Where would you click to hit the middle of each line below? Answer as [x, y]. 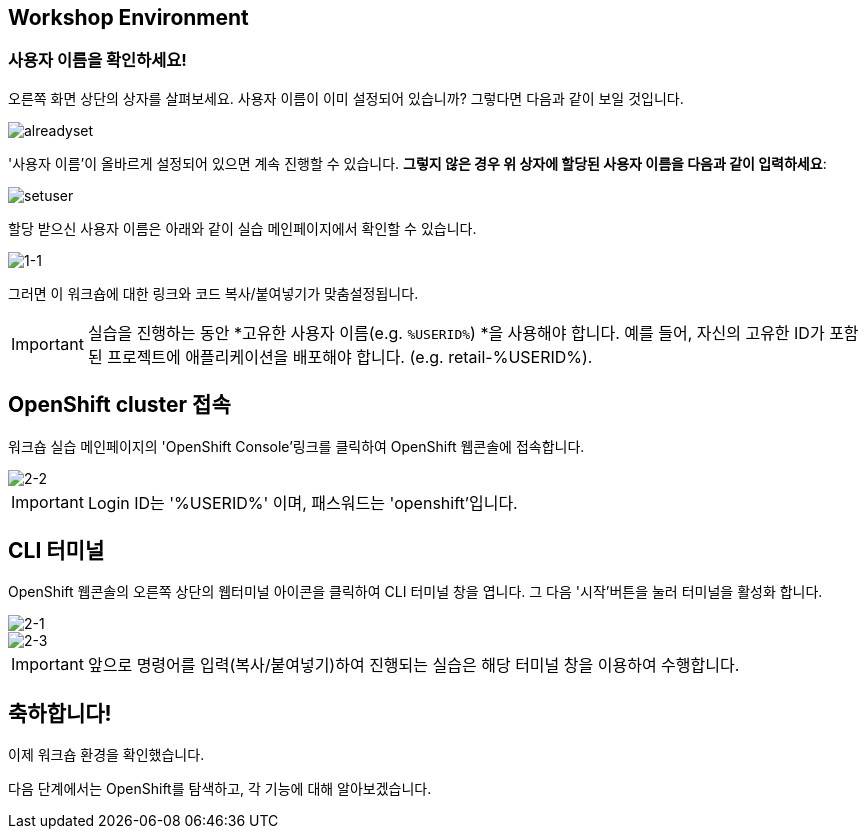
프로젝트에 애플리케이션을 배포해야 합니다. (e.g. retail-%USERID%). [350, 356]
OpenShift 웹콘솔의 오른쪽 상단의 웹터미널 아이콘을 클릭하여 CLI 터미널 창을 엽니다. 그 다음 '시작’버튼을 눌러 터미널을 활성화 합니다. [415, 592]
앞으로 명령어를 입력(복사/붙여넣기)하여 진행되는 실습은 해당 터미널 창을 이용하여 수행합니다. [413, 665]
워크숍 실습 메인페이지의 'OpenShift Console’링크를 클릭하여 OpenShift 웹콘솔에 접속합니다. [296, 446]
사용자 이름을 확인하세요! [97, 60]
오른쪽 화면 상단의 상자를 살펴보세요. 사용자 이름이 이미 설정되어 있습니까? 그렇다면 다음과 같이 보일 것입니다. [346, 98]
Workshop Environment [128, 17]
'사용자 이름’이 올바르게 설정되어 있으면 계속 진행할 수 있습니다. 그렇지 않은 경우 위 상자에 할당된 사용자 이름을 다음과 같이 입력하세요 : [417, 163]
